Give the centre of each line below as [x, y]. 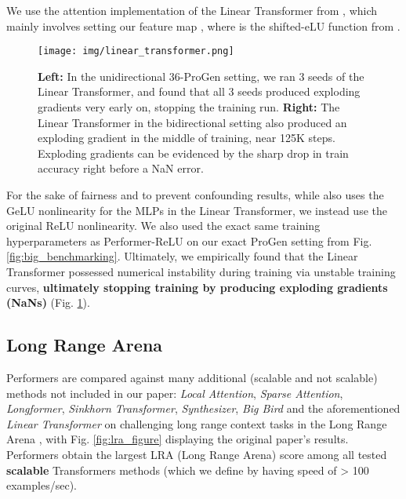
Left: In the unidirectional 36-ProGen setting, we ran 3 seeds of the [201, 76]
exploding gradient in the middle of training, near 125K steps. [187, 138]
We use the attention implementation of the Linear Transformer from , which [192, 10]
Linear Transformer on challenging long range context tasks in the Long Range [197, 423]
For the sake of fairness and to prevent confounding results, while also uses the [195, 195]
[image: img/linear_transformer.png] [136, 51]
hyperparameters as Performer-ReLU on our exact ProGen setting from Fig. [189, 240]
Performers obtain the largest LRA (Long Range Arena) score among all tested [197, 454]
